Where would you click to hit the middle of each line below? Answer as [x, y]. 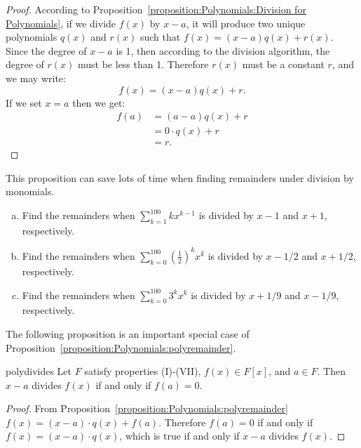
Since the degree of [46, 50]
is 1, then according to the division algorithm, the [223, 50]
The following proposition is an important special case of [128, 333]
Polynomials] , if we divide [61, 23]
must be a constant [283, 64]
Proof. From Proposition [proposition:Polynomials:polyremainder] [147, 408]
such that [160, 37]
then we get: [99, 102]
